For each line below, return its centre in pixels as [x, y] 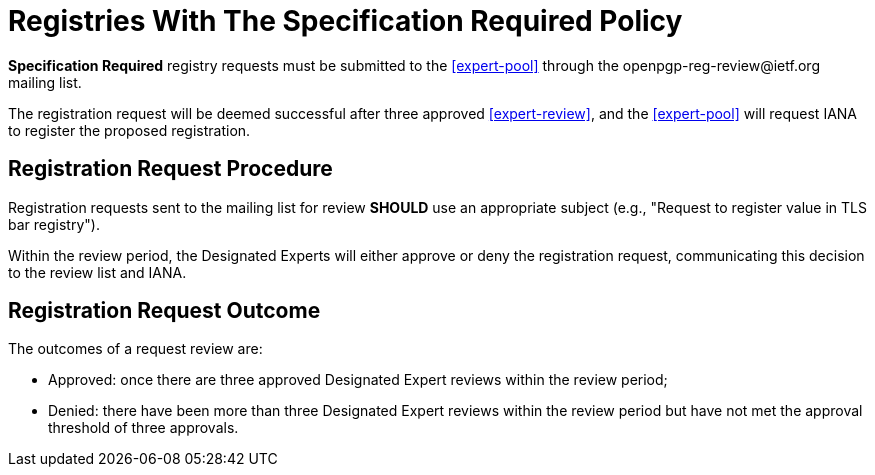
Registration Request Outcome [164, 311]
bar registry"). [54, 224]
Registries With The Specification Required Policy [345, 21]
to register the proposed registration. [129, 130]
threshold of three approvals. [143, 428]
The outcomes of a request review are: [135, 349]
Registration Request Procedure [170, 169]
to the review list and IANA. [97, 272]
